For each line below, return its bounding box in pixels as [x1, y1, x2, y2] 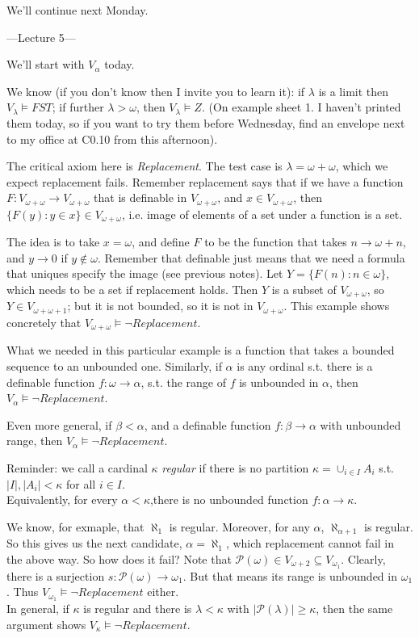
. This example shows [283, 297, 390, 314]
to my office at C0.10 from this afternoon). [6, 130, 218, 147]
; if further [52, 99, 104, 115]
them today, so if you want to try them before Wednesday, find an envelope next [6, 114, 405, 131]
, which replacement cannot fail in [225, 535, 395, 552]
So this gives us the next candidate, [6, 535, 182, 552]
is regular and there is [83, 600, 192, 617]
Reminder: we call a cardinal [6, 459, 148, 476]
